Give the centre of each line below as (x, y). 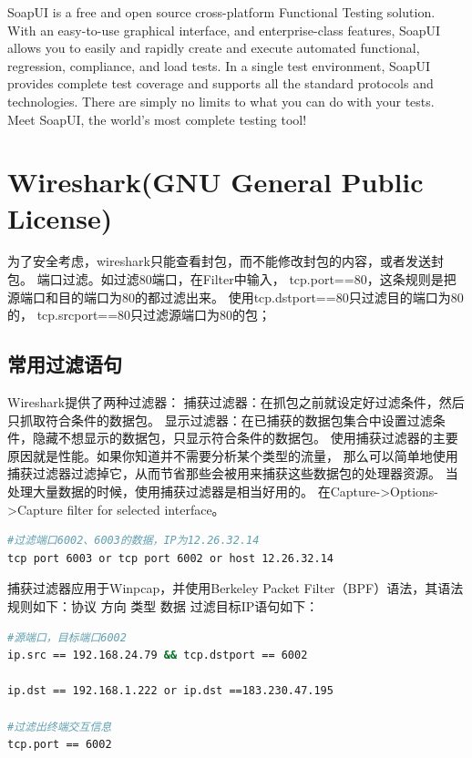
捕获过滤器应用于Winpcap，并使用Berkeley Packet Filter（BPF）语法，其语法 (236, 588)
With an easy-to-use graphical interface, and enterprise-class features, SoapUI (224, 30)
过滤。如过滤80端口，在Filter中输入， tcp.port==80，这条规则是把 (259, 279)
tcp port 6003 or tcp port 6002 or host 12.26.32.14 (170, 558)
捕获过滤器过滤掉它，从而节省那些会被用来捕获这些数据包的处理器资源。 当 (233, 473)
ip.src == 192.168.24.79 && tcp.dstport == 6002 (158, 656)
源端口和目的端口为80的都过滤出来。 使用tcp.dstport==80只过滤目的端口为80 (236, 297)
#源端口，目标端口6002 (67, 637)
